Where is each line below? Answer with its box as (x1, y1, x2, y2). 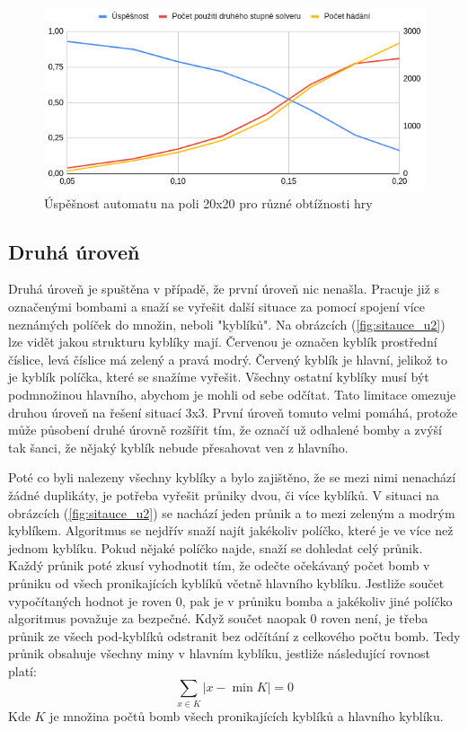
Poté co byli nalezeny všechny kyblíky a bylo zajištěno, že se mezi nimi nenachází (8, 468, 456, 487)
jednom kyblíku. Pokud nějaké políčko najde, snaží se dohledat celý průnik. (8, 538, 423, 557)
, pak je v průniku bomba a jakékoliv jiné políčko (181, 591, 453, 610)
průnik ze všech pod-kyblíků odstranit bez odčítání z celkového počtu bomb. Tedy (8, 626, 461, 645)
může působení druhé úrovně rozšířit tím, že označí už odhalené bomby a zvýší (8, 420, 442, 439)
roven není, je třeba (321, 609, 428, 628)
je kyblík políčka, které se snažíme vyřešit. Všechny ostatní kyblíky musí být (8, 367, 429, 386)
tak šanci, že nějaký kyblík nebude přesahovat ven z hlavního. (8, 437, 349, 456)
